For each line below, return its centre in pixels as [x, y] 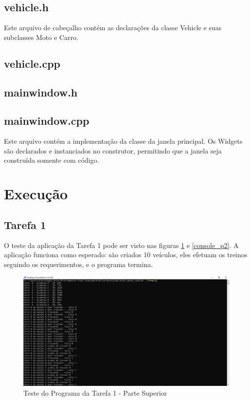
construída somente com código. [52, 160]
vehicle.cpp [32, 63]
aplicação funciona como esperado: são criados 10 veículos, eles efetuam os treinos [126, 255]
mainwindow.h [41, 92]
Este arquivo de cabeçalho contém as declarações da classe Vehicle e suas [113, 28]
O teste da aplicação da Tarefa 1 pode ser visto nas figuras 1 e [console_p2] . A [121, 245]
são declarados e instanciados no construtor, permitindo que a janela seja [113, 150]
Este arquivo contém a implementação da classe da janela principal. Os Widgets [123, 141]
